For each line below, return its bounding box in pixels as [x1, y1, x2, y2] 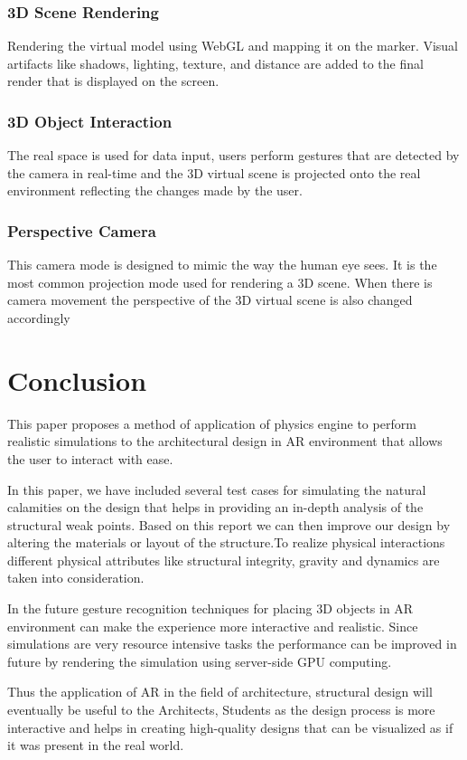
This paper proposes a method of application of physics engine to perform [7, 413, 416, 432]
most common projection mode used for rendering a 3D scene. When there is [7, 272, 433, 291]
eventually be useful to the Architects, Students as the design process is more [7, 700, 435, 719]
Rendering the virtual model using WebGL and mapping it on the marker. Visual [7, 36, 459, 55]
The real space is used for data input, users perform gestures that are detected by [7, 146, 460, 165]
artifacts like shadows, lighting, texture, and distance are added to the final [7, 53, 424, 72]
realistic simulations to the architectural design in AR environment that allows [7, 432, 443, 451]
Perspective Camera [7, 219, 156, 242]
